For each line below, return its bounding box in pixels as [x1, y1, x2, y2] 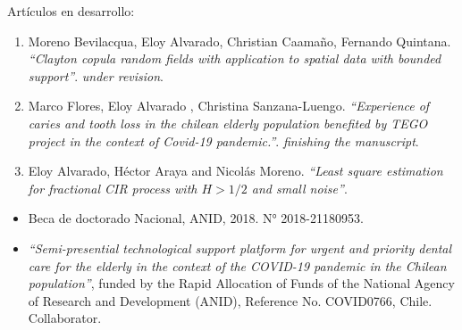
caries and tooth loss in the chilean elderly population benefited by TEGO [28, 113, 428, 132]
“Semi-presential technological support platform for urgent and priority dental [28, 238, 452, 257]
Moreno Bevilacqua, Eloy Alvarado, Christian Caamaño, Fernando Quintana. [28, 31, 451, 50]
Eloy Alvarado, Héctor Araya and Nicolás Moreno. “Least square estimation [28, 161, 443, 180]
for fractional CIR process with [28, 178, 197, 197]
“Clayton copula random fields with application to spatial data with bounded [28, 49, 441, 68]
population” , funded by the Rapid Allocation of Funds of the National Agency [28, 274, 455, 293]
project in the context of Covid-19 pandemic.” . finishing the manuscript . [28, 131, 419, 150]
